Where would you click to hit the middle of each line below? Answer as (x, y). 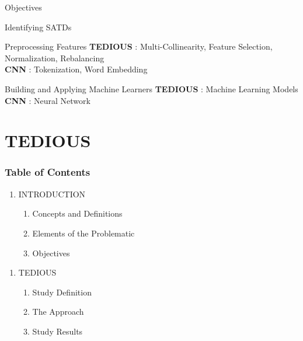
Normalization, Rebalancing (55, 58)
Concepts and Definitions (77, 213)
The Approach (58, 312)
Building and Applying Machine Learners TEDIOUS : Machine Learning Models (151, 88)
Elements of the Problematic (83, 233)
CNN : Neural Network (48, 100)
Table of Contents (48, 172)
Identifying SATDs (38, 27)
